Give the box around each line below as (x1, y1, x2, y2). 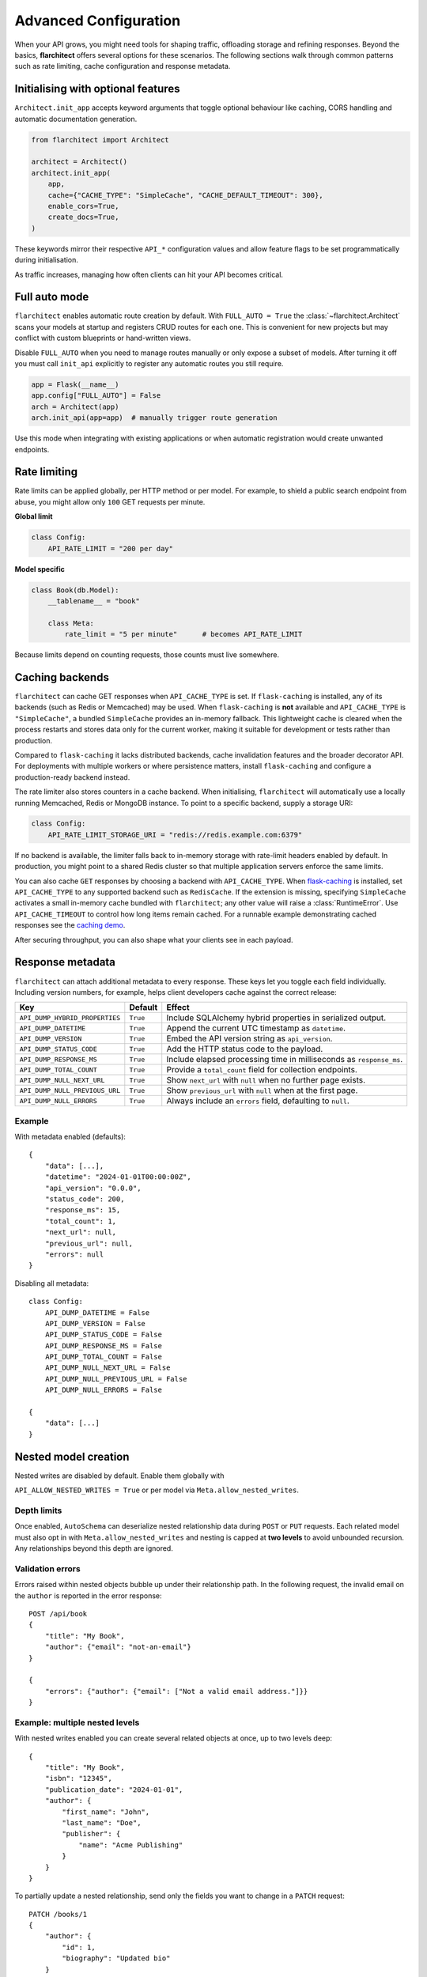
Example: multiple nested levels (14, 1717, 140, 1728)
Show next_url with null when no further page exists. (166, 1075, 366, 1086)
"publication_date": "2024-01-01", (44, 1785, 183, 1794)
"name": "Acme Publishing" (78, 1840, 183, 1850)
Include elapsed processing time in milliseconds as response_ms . (166, 1054, 403, 1065)
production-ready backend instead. (14, 772, 130, 782)
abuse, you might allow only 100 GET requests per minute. (14, 497, 206, 506)
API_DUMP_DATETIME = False (44, 1308, 150, 1317)
